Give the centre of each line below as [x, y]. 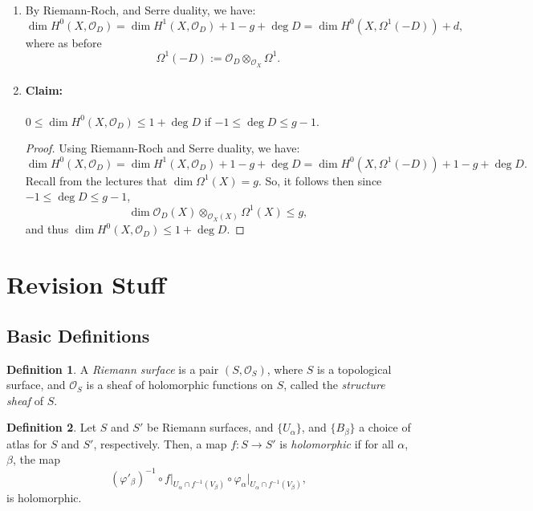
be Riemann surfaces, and [210, 427]
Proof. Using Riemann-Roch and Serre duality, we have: [163, 148]
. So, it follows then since [320, 180]
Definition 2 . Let [52, 427]
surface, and [36, 385]
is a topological [354, 369]
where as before [63, 42]
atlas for [27, 443]
